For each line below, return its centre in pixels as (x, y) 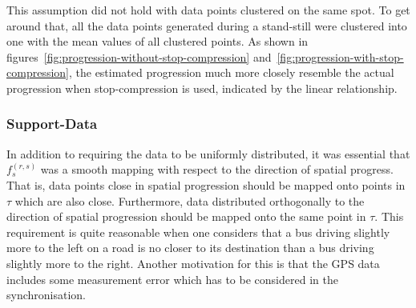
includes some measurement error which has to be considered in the (172, 279)
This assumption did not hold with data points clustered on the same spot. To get (208, 10)
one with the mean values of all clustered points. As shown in (158, 41)
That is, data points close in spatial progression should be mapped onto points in (206, 184)
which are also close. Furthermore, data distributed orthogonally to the (190, 200)
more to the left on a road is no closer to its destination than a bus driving (190, 248)
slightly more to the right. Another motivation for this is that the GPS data (193, 263)
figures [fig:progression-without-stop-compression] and (139, 56)
